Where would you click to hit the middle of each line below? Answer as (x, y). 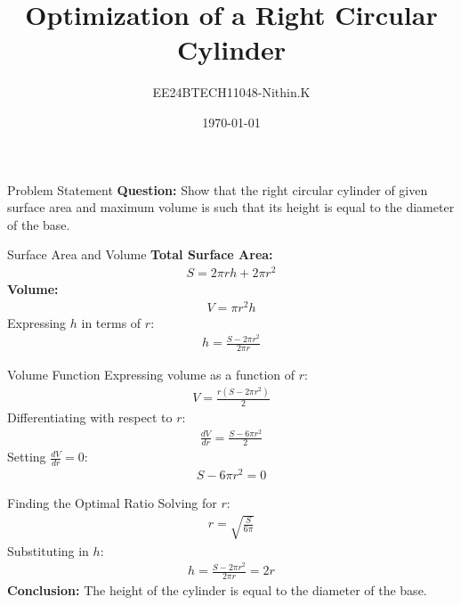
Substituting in (48, 550)
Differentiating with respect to (90, 417)
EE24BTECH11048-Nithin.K (231, 92)
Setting (27, 457)
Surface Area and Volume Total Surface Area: (140, 254)
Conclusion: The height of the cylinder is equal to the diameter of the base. (217, 590)
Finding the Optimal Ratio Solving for (112, 503)
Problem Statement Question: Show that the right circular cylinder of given (218, 189)
